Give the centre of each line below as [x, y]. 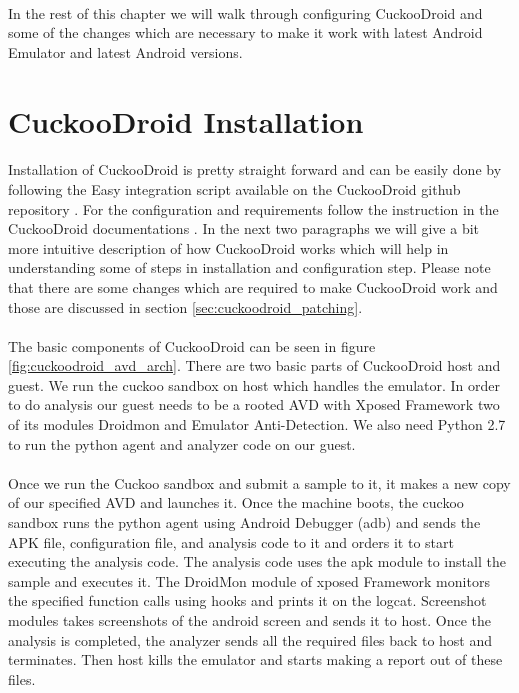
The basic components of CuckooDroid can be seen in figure [192, 345]
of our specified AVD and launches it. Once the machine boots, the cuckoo [236, 502]
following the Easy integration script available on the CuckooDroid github [234, 188]
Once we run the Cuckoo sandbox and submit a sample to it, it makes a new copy [259, 482]
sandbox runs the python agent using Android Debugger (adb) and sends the [244, 522]
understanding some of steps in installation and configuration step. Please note [249, 267]
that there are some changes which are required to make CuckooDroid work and [253, 286]
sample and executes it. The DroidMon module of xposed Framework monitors [249, 580]
